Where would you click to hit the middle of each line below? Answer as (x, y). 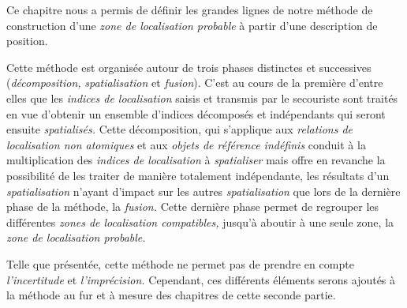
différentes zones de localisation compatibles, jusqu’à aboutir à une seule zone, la (200, 222)
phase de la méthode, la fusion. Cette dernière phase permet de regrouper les (193, 207)
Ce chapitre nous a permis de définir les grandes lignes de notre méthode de (190, 9)
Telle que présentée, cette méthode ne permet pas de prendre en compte (180, 263)
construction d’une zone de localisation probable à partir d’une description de (192, 25)
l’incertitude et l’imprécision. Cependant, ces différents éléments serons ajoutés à (201, 279)
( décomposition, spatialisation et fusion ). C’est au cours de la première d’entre (195, 83)
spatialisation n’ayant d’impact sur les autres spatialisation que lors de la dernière (203, 191)
